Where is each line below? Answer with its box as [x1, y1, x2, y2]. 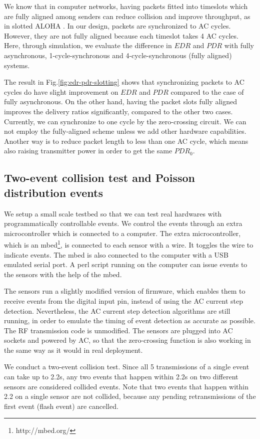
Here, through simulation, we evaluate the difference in [4, 40, 172, 51]
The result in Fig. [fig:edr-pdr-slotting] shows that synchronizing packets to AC [4, 77, 244, 87]
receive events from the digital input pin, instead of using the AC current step [4, 295, 243, 306]
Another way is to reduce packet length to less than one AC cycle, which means [4, 135, 248, 146]
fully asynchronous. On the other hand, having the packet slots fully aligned [4, 96, 237, 107]
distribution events [4, 184, 103, 200]
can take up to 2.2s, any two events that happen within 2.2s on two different [4, 371, 238, 382]
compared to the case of [170, 86, 244, 97]
